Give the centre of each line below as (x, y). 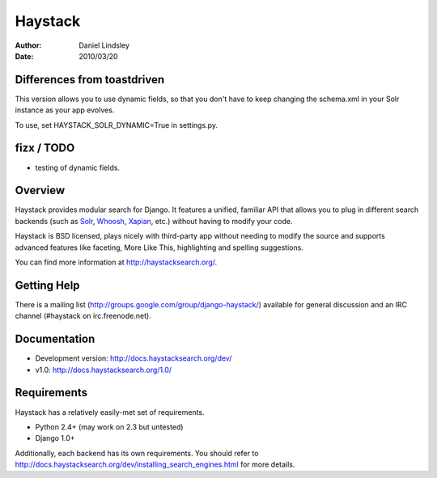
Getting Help (47, 285)
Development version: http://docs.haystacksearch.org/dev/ (134, 358)
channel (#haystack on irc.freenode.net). (83, 316)
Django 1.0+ (55, 438)
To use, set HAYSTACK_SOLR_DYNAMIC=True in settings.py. (117, 125)
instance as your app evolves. (65, 110)
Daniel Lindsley (104, 45)
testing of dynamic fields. (78, 167)
